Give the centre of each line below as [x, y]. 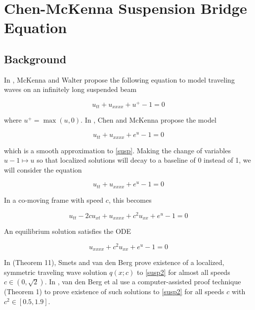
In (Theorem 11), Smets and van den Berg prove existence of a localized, [114, 262]
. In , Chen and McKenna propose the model [149, 120]
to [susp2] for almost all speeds [184, 272]
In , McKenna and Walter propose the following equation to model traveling [119, 79]
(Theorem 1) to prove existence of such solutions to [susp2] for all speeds [114, 291]
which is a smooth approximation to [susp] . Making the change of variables [117, 150]
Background [35, 59]
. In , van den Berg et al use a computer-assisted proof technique [143, 282]
